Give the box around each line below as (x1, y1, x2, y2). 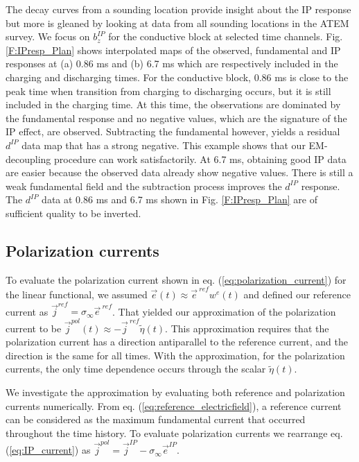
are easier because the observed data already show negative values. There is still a (6, 165, 353, 180)
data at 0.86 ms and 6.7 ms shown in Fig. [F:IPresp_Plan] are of (42, 192, 317, 207)
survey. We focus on (6, 29, 90, 44)
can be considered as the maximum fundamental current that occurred (6, 412, 306, 427)
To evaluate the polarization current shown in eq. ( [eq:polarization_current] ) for (6, 272, 347, 286)
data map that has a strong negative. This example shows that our (21, 137, 306, 152)
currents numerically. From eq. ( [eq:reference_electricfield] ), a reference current (6, 398, 342, 413)
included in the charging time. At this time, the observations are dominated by (6, 97, 341, 112)
